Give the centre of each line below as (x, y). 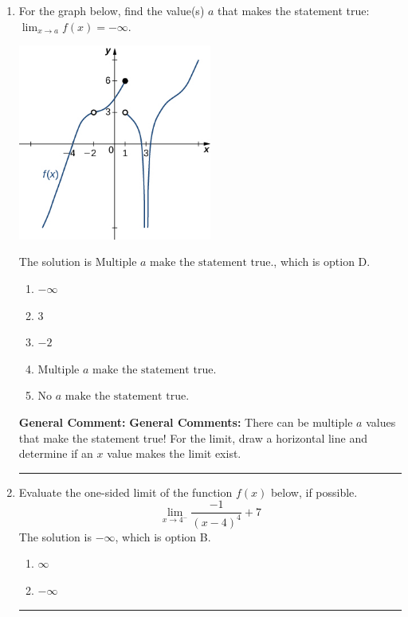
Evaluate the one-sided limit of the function (126, 492)
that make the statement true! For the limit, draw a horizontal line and (193, 437)
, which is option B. (163, 536)
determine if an (56, 453)
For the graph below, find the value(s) (112, 10)
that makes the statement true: (294, 10)
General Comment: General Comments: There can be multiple (186, 422)
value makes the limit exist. (174, 453)
